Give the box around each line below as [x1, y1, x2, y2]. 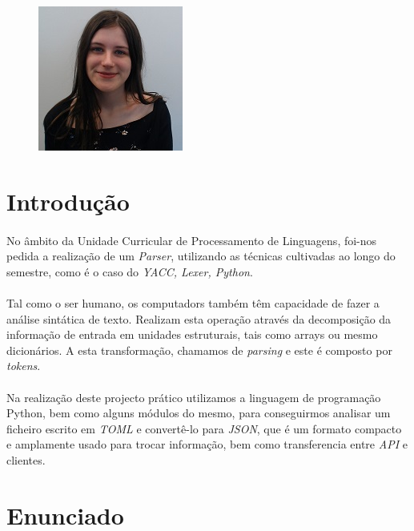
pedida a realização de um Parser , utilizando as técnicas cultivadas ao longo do [6, 247, 396, 264]
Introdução [6, 184, 130, 217]
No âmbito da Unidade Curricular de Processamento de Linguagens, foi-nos [6, 231, 377, 248]
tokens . [6, 357, 41, 374]
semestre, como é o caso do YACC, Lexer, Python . [6, 263, 253, 280]
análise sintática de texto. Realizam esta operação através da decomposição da [6, 310, 392, 327]
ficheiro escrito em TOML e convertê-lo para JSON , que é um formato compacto [6, 420, 402, 436]
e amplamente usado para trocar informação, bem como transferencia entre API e [6, 436, 408, 453]
